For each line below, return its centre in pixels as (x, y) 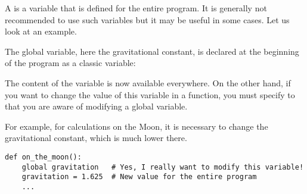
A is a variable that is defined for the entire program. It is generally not (136, 8)
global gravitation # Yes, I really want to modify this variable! (163, 167)
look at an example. (41, 31)
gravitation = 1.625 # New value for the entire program (139, 177)
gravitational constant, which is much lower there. (96, 138)
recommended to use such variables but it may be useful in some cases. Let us (147, 19)
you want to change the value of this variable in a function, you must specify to (150, 94)
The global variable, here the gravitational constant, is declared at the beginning (152, 51)
